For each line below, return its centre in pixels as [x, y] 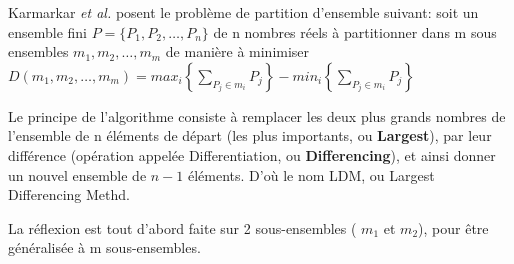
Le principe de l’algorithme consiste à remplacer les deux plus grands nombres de [257, 115]
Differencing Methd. [69, 194]
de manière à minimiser [237, 51]
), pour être [453, 227]
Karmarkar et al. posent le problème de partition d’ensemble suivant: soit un [243, 12]
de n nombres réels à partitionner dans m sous [355, 31]
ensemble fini [48, 31]
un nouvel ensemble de [77, 174]
